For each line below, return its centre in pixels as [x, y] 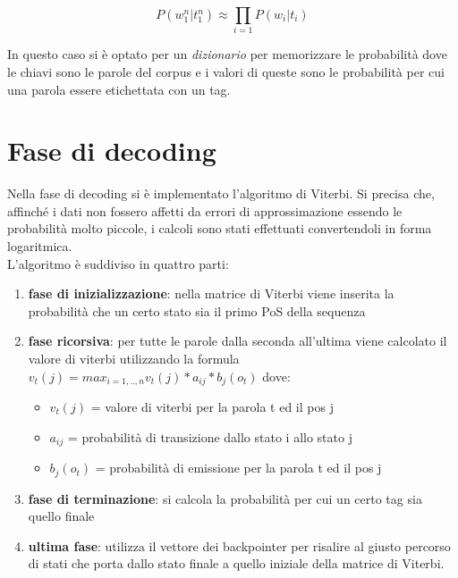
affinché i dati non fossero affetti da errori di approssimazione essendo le [205, 210]
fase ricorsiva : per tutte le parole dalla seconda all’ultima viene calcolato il [237, 341]
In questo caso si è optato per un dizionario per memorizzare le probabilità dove [227, 54]
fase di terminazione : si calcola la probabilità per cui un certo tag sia [225, 498]
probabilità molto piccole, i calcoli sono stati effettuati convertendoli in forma [220, 228]
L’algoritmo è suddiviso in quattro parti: [118, 263]
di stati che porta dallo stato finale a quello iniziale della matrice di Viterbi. [236, 563]
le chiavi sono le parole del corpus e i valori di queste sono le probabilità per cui [226, 71]
